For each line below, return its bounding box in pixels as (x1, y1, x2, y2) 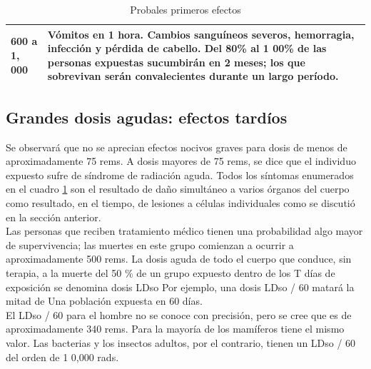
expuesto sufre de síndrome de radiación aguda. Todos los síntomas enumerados (6, 167, 354, 182)
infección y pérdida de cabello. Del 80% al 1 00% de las (47, 41, 327, 56)
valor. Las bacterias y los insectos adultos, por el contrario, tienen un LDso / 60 (6, 335, 356, 350)
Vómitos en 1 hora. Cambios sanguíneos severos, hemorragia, (47, 26, 355, 41)
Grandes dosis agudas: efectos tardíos (6, 106, 288, 128)
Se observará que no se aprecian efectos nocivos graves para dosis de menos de (6, 139, 347, 154)
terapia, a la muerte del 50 (6, 266, 122, 280)
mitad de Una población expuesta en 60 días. (6, 293, 203, 308)
